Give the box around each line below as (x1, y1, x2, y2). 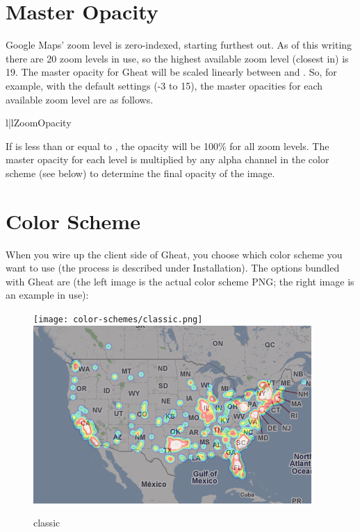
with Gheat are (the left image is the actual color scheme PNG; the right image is (6, 274, 354, 288)
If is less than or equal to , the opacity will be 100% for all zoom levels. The (6, 138, 329, 153)
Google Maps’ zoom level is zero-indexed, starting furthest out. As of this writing (6, 38, 352, 52)
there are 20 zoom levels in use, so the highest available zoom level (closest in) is (6, 51, 349, 65)
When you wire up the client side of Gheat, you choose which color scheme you (6, 247, 343, 261)
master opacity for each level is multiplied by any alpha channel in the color (6, 152, 329, 167)
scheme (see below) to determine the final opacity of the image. (6, 165, 275, 180)
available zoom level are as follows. (6, 92, 154, 106)
